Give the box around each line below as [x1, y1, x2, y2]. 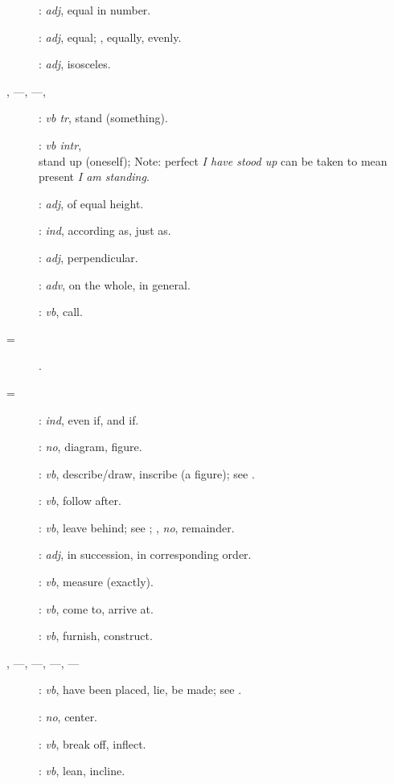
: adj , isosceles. [39, 55, 111, 72]
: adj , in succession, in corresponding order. [39, 546, 252, 563]
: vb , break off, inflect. [39, 735, 146, 752]
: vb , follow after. [39, 492, 121, 509]
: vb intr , [39, 136, 82, 153]
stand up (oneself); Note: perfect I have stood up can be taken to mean [39, 152, 388, 169]
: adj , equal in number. [39, 2, 151, 18]
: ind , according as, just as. [39, 222, 171, 239]
